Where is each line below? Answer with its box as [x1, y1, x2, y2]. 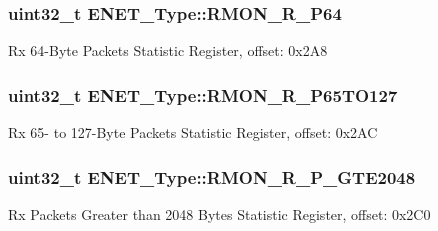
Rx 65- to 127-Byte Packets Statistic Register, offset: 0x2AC [8, 122, 378, 143]
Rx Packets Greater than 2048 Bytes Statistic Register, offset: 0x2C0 [8, 203, 431, 224]
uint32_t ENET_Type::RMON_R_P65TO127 [8, 82, 398, 107]
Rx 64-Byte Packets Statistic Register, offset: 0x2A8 [8, 40, 328, 61]
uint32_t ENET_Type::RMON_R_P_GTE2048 [8, 164, 416, 189]
